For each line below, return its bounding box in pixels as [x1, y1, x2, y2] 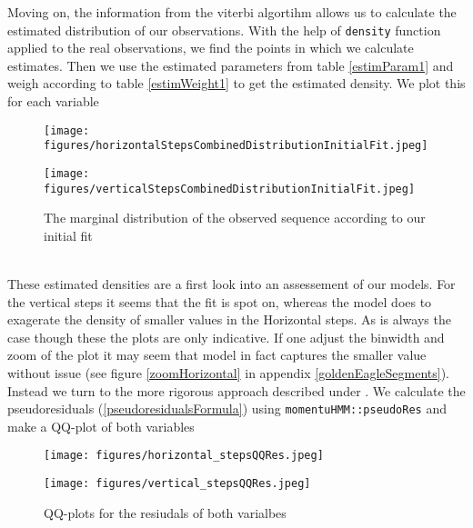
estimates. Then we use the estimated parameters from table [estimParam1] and [7, 55, 454, 75]
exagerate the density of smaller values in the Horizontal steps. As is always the [7, 310, 451, 329]
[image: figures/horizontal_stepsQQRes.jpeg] [44, 449, 324, 463]
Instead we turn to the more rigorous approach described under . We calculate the [7, 381, 466, 400]
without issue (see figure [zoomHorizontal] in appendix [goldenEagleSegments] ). [7, 364, 449, 382]
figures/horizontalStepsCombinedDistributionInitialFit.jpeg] [44, 139, 428, 153]
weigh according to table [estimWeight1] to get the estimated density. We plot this [7, 74, 466, 93]
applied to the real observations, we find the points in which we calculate [7, 38, 414, 57]
